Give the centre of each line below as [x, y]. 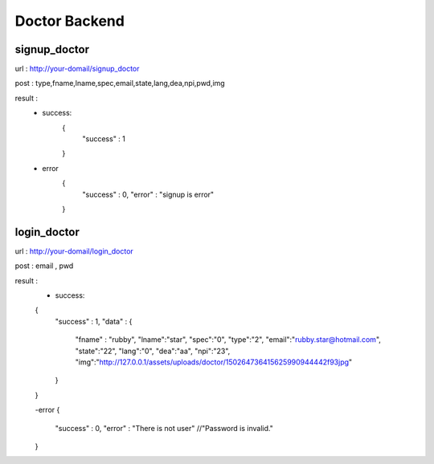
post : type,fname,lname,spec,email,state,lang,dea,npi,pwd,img [120, 83]
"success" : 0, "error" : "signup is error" [148, 194]
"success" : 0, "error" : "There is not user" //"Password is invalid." [164, 428]
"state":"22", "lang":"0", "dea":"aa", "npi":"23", [153, 351]
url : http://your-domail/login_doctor [74, 251]
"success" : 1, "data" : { [94, 321]
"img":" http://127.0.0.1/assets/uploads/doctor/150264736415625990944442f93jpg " [214, 362]
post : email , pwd [44, 266]
